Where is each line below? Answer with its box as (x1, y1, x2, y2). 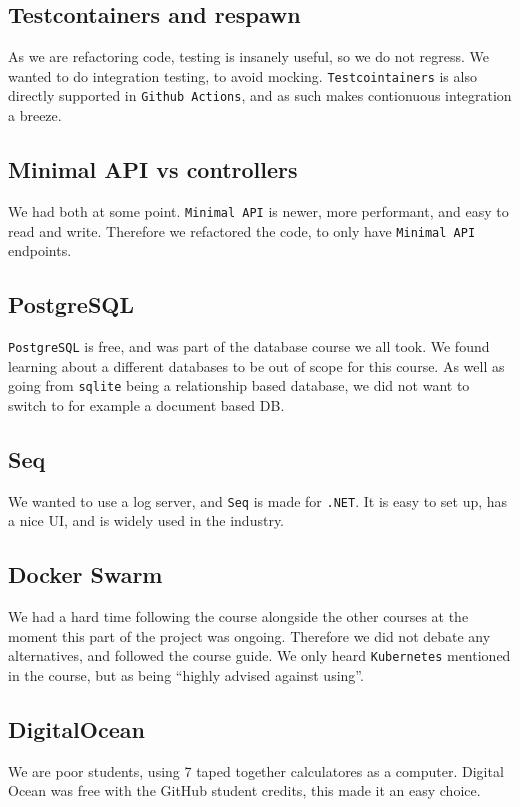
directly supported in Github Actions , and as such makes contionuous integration (8, 85, 512, 106)
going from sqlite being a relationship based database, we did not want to (8, 375, 470, 396)
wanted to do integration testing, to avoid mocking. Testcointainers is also (8, 65, 477, 86)
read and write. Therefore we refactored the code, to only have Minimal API (8, 220, 476, 241)
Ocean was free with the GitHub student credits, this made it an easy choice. (8, 780, 481, 801)
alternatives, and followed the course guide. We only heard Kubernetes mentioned (8, 645, 511, 666)
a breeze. (8, 105, 62, 126)
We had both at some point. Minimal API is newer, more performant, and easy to (8, 200, 509, 221)
